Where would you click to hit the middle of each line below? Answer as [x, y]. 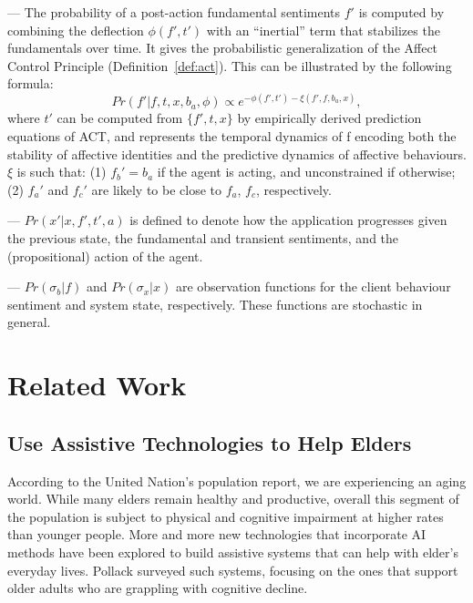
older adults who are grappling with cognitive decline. [158, 588]
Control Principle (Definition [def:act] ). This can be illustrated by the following [230, 65]
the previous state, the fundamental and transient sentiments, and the [203, 238]
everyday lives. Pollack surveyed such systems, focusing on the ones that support [233, 570]
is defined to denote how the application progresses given [288, 220]
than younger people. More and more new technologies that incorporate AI [217, 534]
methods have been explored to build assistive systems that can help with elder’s [233, 552]
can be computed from [120, 118]
